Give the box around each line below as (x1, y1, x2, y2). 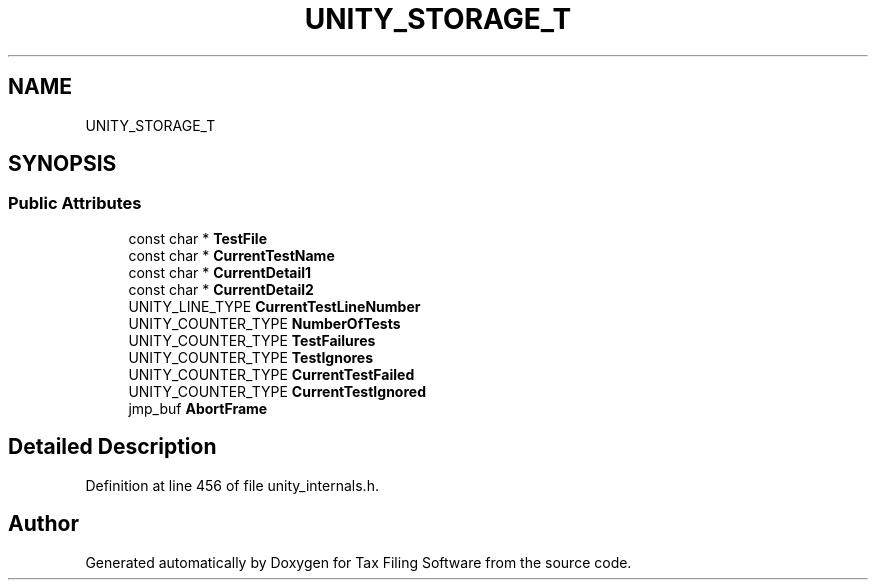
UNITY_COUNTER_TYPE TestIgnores (128, 348, 374, 366)
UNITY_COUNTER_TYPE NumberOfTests (128, 314, 401, 332)
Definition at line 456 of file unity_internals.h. (85, 476, 379, 494)
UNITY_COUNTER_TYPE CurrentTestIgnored (128, 382, 426, 400)
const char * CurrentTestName (128, 246, 335, 264)
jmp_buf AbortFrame (128, 399, 268, 417)
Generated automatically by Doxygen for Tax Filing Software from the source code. (85, 553, 632, 571)
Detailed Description (8, 434, 217, 460)
